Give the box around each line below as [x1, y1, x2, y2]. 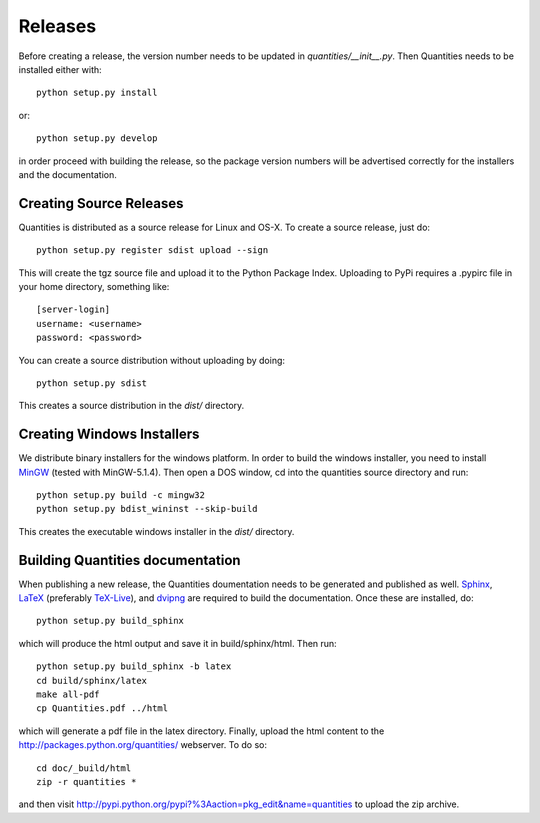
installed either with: [18, 63, 102, 75]
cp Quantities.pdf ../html [36, 703, 169, 714]
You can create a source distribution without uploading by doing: [18, 354, 285, 366]
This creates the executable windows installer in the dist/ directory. [18, 525, 295, 537]
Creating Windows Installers [18, 426, 200, 443]
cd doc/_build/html [36, 762, 132, 774]
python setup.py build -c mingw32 [36, 490, 205, 500]
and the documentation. [18, 168, 117, 180]
